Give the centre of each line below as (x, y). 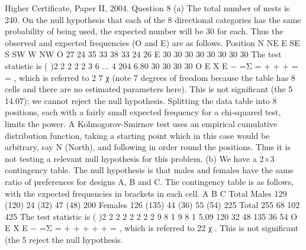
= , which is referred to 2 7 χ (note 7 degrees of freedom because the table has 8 (150, 77)
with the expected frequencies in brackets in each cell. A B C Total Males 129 (146, 193)
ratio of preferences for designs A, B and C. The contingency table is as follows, (149, 181)
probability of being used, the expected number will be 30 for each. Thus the (144, 31)
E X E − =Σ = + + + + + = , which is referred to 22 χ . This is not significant (152, 228)
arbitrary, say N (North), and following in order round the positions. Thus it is (148, 147)
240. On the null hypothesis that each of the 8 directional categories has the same (153, 19)
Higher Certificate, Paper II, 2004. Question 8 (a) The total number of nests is (147, 8)
